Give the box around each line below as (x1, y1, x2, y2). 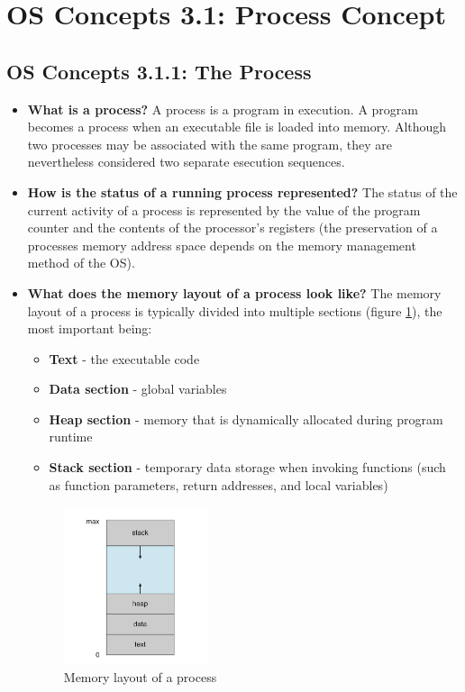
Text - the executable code (49, 349, 200, 368)
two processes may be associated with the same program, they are (27, 134, 393, 153)
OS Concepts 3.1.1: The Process (6, 57, 312, 85)
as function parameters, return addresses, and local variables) (49, 475, 388, 494)
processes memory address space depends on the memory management (27, 235, 416, 254)
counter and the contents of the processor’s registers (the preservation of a (27, 218, 438, 237)
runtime (49, 427, 93, 446)
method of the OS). (27, 253, 135, 272)
